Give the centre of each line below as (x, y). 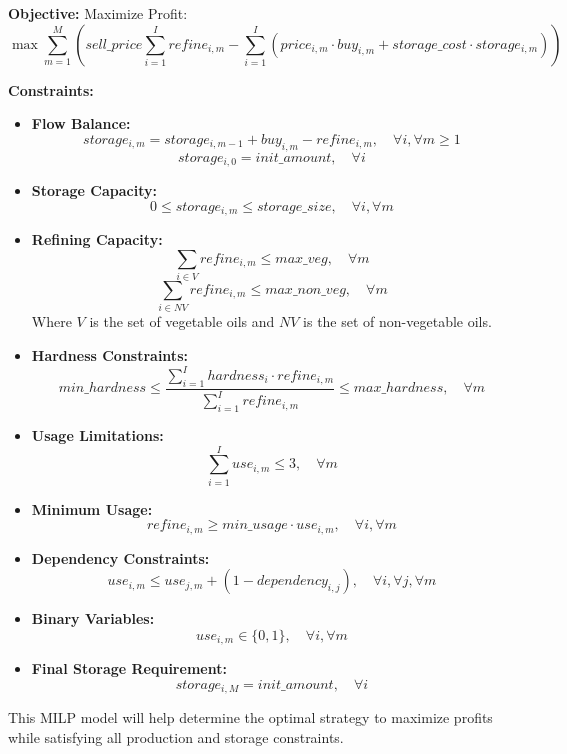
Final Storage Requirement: (129, 668)
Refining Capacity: (97, 239)
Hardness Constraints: (109, 354)
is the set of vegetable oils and (182, 321)
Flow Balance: (81, 123)
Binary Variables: (93, 618)
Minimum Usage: (92, 508)
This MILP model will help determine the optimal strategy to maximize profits (250, 717)
